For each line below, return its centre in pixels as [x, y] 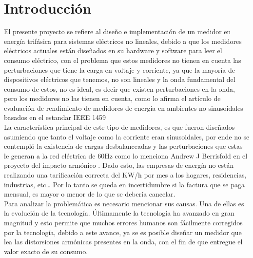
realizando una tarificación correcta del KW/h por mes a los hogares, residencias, [125, 175]
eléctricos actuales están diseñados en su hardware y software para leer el [113, 50]
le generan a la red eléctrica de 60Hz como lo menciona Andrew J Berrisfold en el [126, 155]
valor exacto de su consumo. [46, 251]
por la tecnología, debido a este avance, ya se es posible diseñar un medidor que [123, 232]
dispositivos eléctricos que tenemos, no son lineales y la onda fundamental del [120, 79]
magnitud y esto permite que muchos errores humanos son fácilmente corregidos [123, 222]
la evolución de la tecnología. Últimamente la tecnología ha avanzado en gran [119, 213]
